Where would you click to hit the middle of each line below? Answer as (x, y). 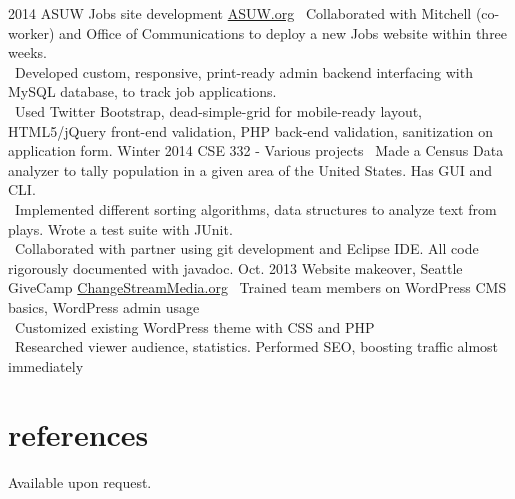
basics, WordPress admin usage (104, 306)
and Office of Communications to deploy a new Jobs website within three (283, 32)
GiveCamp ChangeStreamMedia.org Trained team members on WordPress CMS (257, 287)
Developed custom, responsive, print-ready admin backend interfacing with (243, 71)
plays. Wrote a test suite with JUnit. (120, 228)
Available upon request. (80, 482)
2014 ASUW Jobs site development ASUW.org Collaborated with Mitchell (240, 13)
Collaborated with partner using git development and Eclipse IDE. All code (246, 248)
